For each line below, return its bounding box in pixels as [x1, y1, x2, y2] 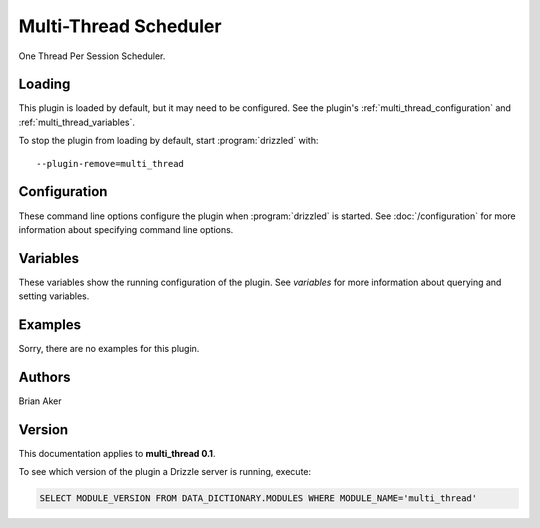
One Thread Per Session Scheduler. [18, 50, 166, 62]
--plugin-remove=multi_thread [36, 158, 185, 169]
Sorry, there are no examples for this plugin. [18, 343, 200, 355]
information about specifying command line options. [18, 223, 234, 235]
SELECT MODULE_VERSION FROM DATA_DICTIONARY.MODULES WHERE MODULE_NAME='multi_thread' [39, 493, 478, 504]
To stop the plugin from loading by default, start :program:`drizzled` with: [18, 135, 319, 147]
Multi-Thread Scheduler [18, 15, 222, 37]
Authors [18, 368, 71, 385]
